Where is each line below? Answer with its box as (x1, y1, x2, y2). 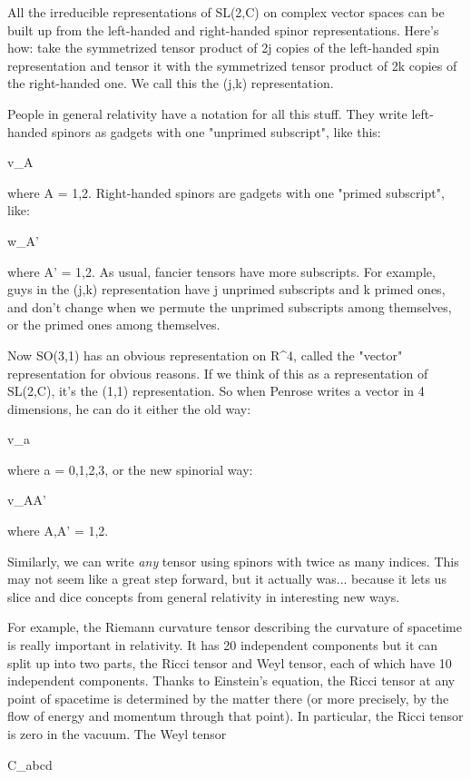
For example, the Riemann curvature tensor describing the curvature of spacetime (7, 617, 462, 636)
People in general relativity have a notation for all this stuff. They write (7, 104, 407, 123)
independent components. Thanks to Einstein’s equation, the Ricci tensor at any (7, 671, 456, 690)
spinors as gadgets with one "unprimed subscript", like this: (52, 122, 381, 141)
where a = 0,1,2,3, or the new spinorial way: (7, 459, 253, 478)
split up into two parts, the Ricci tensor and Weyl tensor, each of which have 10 (7, 653, 452, 672)
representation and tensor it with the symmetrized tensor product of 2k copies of (7, 55, 457, 74)
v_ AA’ (7, 490, 46, 509)
